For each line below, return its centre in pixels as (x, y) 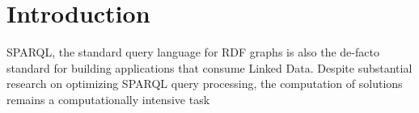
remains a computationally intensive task (108, 99)
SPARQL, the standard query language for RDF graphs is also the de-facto (193, 52)
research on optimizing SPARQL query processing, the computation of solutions (205, 84)
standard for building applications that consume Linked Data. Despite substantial (209, 67)
